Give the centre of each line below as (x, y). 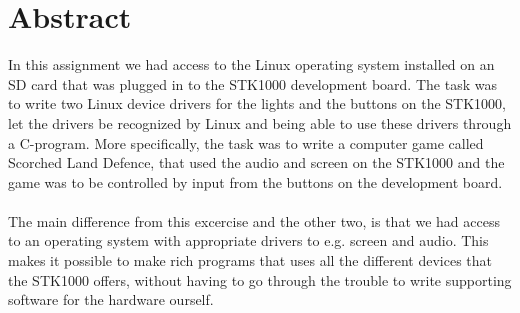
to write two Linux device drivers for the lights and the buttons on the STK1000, (257, 103)
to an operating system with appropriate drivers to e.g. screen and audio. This (248, 240)
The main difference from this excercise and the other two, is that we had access (254, 220)
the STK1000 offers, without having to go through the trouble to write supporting (260, 279)
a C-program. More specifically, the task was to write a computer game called (246, 142)
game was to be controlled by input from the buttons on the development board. (255, 181)
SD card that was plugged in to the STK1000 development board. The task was (252, 83)
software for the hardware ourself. (111, 299)
